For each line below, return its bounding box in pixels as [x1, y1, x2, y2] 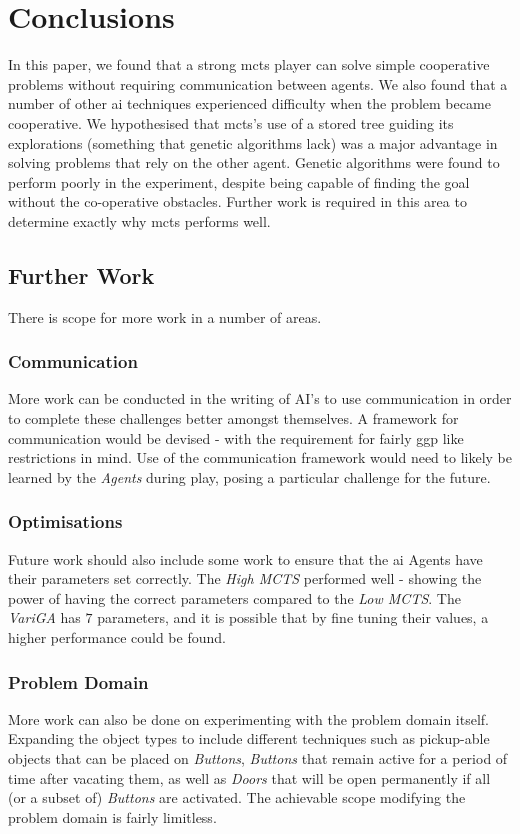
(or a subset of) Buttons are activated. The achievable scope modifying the [8, 787, 466, 808]
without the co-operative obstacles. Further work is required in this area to [8, 191, 467, 212]
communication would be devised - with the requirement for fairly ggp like [8, 427, 464, 448]
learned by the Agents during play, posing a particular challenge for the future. [8, 466, 491, 487]
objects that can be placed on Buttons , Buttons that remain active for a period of [8, 748, 508, 769]
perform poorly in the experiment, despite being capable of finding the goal [8, 171, 470, 192]
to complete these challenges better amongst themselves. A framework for [8, 408, 459, 429]
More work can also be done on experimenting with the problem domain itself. [8, 708, 489, 729]
